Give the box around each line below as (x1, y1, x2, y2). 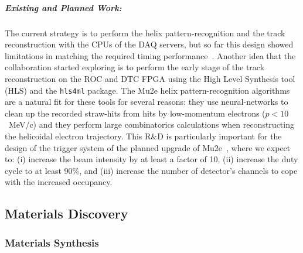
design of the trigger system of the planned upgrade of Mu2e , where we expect (5, 141, 291, 153)
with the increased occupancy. (5, 176, 113, 188)
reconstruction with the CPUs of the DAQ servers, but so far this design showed (5, 38, 294, 50)
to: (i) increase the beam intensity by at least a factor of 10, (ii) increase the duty (5, 153, 298, 165)
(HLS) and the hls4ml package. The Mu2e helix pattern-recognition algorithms (5, 84, 290, 96)
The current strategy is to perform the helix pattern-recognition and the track (5, 26, 285, 39)
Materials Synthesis (5, 235, 99, 249)
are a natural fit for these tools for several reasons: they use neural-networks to (5, 95, 288, 108)
